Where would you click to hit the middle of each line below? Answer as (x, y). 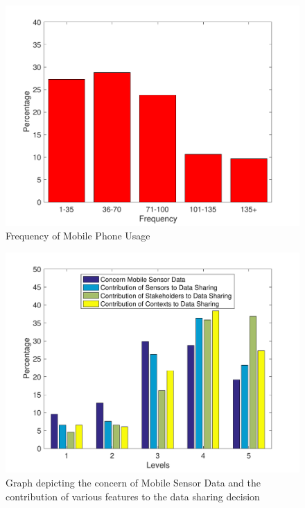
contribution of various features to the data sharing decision (133, 496)
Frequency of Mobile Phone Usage (78, 236)
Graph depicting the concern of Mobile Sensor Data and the (133, 482)
